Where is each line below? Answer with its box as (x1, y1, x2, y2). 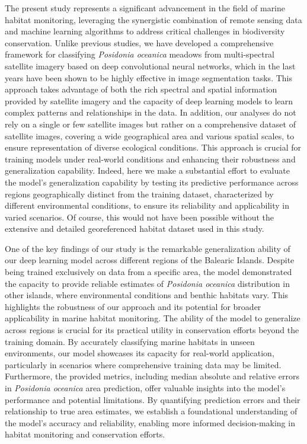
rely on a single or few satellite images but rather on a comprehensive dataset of (5, 117, 296, 130)
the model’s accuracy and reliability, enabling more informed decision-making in (5, 416, 295, 429)
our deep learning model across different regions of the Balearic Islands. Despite (5, 254, 295, 266)
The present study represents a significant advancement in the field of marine (5, 2, 286, 14)
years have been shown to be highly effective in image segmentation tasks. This (5, 71, 292, 84)
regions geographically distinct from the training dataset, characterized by (5, 187, 274, 200)
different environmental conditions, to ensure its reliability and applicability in (5, 199, 289, 212)
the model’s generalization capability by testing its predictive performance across (5, 175, 299, 188)
